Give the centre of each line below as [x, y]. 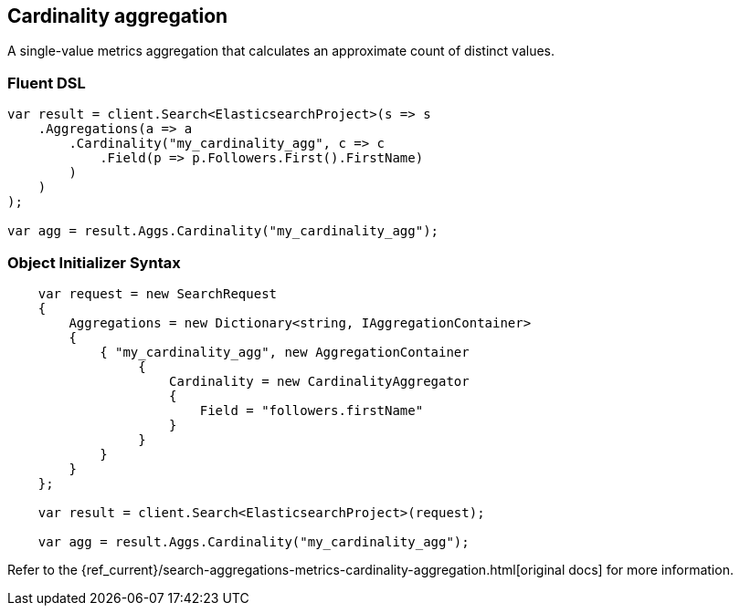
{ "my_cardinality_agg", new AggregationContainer [285, 352]
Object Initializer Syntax [94, 262]
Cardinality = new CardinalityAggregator [319, 381]
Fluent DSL [47, 83]
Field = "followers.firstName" [312, 410]
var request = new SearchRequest [158, 293]
